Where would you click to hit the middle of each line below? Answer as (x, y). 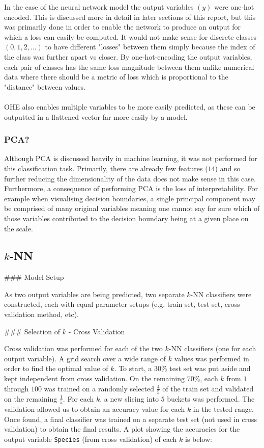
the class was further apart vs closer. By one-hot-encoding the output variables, (128, 56)
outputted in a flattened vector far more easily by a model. (96, 116)
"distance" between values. (45, 86)
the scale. (19, 228)
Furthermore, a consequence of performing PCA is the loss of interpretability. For (131, 188)
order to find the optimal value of (56, 368)
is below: (198, 439)
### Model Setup (34, 277)
